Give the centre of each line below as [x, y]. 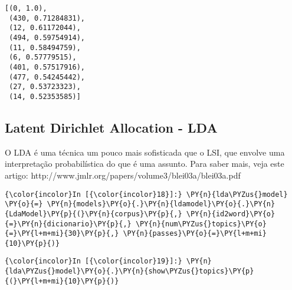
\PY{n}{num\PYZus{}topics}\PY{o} [201, 224]
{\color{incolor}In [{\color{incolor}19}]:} [93, 261]
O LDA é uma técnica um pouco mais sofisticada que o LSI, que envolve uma [145, 152]
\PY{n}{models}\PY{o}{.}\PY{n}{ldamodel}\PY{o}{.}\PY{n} [161, 204]
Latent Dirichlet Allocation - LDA [111, 127]
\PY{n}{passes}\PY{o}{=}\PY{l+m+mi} [195, 234]
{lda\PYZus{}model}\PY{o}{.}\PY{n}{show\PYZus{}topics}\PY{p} [129, 271]
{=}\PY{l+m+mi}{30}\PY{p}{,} [62, 234]
